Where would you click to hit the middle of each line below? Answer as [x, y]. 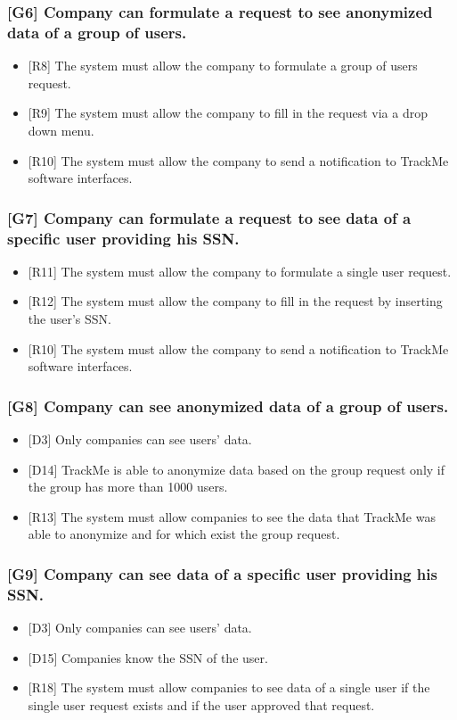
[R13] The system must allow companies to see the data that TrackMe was [232, 516]
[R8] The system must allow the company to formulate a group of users [223, 66]
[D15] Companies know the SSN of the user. [148, 657]
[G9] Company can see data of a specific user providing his [222, 573]
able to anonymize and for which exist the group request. [184, 534]
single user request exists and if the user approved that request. [201, 704]
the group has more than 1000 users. [128, 487]
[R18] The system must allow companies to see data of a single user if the [229, 687]
